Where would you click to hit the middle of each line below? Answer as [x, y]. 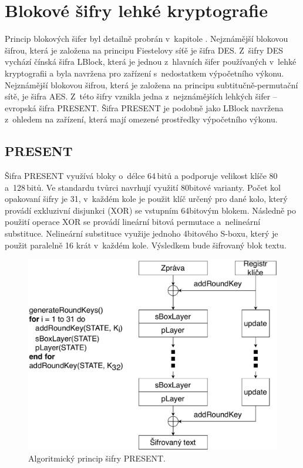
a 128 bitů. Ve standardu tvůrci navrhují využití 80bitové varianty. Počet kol [143, 187]
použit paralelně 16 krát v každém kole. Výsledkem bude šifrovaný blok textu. [146, 245]
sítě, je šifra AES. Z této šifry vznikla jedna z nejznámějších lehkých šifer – [141, 96]
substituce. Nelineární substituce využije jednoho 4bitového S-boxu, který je [142, 233]
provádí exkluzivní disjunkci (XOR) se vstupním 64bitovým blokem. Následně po [151, 210]
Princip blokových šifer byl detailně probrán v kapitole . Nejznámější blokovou [147, 39]
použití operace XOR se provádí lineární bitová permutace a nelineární [133, 222]
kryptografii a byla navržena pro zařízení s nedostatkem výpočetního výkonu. [144, 73]
